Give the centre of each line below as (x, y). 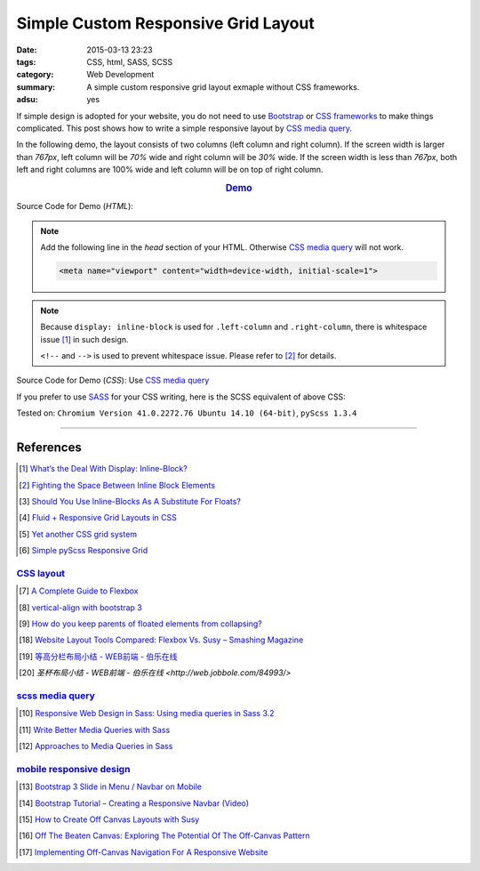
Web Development (120, 75)
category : (35, 75)
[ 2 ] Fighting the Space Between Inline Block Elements (117, 485)
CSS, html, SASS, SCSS (130, 61)
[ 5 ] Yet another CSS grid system (78, 534)
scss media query (56, 696)
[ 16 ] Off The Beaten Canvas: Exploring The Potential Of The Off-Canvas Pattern (164, 835)
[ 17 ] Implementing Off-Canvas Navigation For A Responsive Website (144, 852)
